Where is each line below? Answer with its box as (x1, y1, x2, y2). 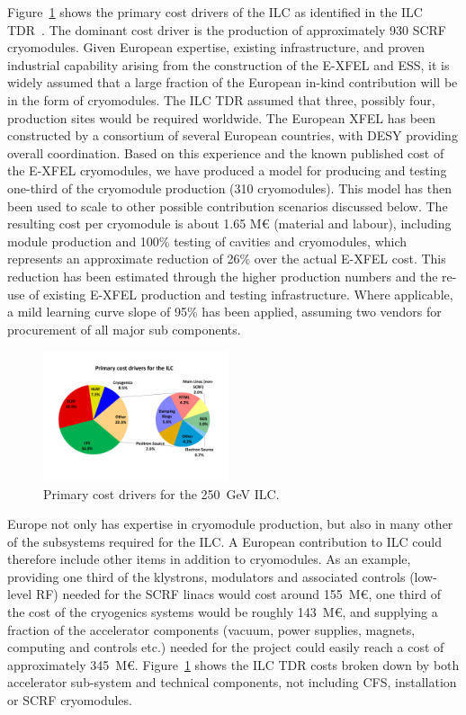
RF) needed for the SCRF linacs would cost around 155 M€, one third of (35, 585, 441, 603)
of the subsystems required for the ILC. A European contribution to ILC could (7, 532, 442, 550)
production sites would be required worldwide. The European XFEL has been (7, 108, 436, 127)
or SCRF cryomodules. (7, 691, 132, 710)
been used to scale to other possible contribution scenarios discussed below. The (7, 196, 448, 215)
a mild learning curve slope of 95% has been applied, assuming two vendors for (7, 302, 442, 321)
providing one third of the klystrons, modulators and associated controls (7, 567, 406, 585)
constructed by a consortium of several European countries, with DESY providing (7, 126, 458, 145)
